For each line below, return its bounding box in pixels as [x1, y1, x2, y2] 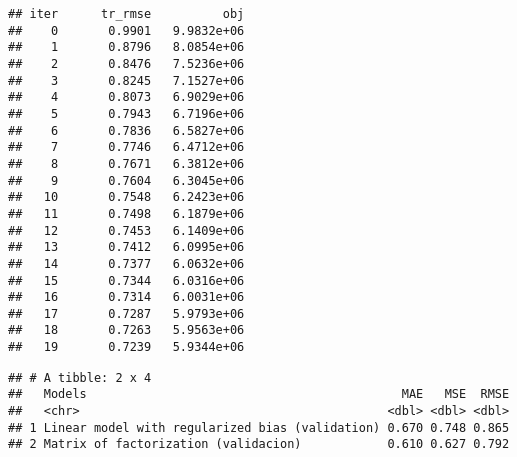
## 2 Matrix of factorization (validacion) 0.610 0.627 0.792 [8, 437, 510, 452]
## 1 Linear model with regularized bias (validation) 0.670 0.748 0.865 [8, 420, 510, 435]
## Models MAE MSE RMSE [8, 387, 510, 402]
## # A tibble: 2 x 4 [8, 370, 152, 385]
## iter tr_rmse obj [8, 7, 245, 21]
